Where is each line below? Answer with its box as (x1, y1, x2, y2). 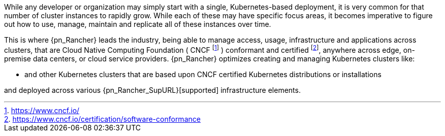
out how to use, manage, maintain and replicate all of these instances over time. (4, 20, 271, 28)
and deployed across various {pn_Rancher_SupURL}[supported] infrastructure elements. (4, 85, 301, 94)
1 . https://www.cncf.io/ (4, 106, 80, 115)
